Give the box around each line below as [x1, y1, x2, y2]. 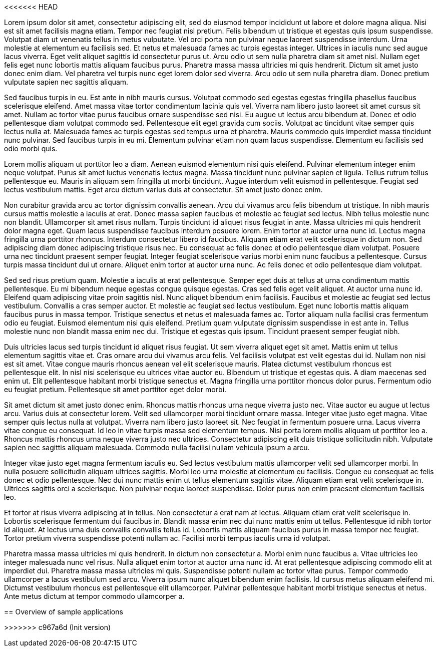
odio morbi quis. [4, 144, 58, 153]
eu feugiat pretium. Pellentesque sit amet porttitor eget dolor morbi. [4, 385, 227, 394]
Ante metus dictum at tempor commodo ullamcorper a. [4, 592, 185, 600]
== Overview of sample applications [4, 607, 123, 616]
